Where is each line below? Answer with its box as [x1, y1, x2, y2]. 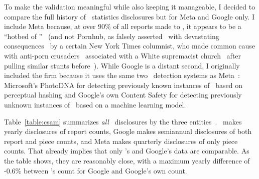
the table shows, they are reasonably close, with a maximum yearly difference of [4, 155, 250, 165]
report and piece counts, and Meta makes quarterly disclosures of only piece [4, 135, 238, 146]
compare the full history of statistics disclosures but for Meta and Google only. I [4, 11, 254, 21]
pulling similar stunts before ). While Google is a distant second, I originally [4, 60, 240, 70]
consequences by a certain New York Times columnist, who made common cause [4, 40, 255, 51]
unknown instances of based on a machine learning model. [4, 99, 186, 109]
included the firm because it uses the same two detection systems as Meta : [4, 70, 240, 80]
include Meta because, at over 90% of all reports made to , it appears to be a [4, 21, 241, 31]
